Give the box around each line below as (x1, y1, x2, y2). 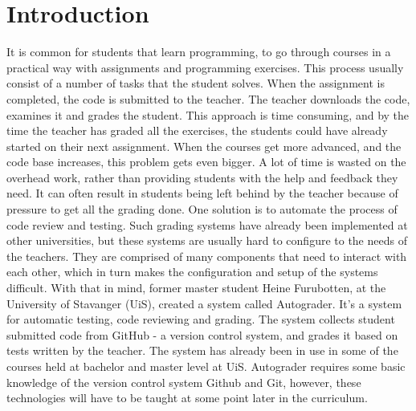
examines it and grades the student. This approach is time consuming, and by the (6, 106, 410, 123)
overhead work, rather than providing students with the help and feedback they (6, 169, 398, 185)
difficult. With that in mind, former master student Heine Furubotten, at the (6, 279, 386, 296)
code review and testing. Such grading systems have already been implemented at (6, 216, 408, 233)
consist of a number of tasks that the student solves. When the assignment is (6, 75, 385, 92)
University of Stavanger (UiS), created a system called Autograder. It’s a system (6, 295, 402, 311)
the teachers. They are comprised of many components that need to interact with (6, 247, 407, 264)
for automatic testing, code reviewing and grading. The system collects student (6, 311, 395, 328)
